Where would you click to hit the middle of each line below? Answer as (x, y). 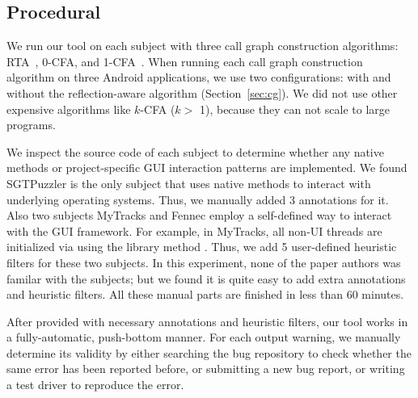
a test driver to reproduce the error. (95, 385)
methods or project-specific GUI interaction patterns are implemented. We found (207, 168)
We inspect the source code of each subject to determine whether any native (195, 151)
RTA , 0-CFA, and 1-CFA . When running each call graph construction (185, 61)
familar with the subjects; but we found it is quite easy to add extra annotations (206, 278)
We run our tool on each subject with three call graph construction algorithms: (203, 46)
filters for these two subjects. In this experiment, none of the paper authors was (204, 262)
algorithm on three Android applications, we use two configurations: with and (199, 77)
